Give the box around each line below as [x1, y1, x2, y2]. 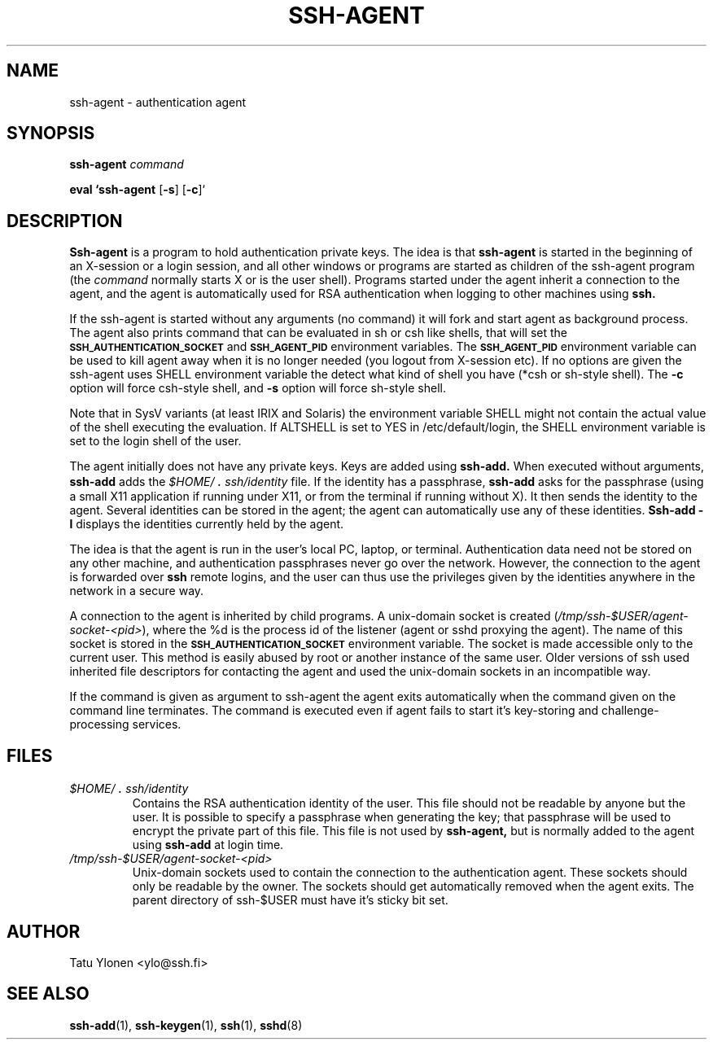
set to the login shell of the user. [69, 434, 242, 449]
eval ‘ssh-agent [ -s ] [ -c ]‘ [69, 182, 205, 197]
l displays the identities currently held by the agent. [69, 517, 344, 532]
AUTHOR [7, 921, 81, 942]
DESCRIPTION [7, 210, 123, 231]
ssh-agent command [69, 157, 184, 172]
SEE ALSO [7, 983, 90, 1004]
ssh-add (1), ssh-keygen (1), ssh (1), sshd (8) [69, 1018, 303, 1032]
